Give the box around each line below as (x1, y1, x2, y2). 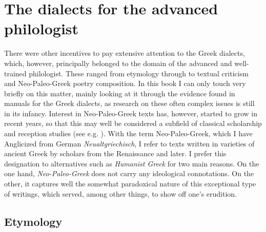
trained (4, 68, 27, 78)
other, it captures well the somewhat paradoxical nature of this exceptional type (4, 178, 256, 189)
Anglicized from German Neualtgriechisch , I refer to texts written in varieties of (4, 138, 255, 149)
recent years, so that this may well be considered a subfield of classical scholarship (4, 118, 262, 129)
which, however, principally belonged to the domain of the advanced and (4, 57, 232, 68)
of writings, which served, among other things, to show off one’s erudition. (4, 188, 237, 199)
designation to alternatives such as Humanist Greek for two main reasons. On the (4, 158, 259, 168)
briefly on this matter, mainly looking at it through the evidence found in (4, 88, 235, 98)
